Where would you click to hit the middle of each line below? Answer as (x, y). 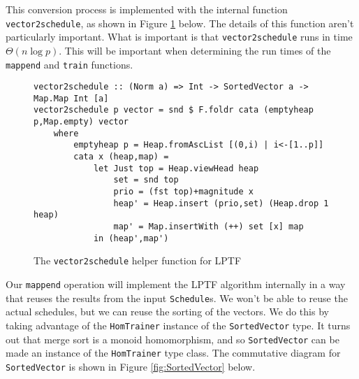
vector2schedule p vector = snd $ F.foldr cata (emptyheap (174, 110)
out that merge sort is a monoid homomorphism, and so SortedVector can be (173, 339)
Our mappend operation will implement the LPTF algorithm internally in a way (176, 284)
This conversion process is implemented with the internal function (147, 9)
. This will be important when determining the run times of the (195, 50)
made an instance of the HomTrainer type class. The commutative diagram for (173, 353)
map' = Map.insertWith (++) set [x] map (208, 227)
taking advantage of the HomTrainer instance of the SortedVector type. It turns (178, 325)
